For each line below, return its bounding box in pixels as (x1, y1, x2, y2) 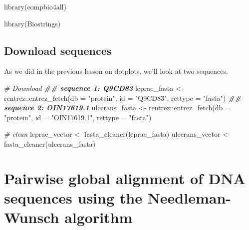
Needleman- (147, 187, 232, 208)
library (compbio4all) (4, 1, 66, 11)
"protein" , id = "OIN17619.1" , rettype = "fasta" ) (4, 112, 152, 122)
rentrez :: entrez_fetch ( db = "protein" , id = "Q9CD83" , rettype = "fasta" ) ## (4, 92, 242, 103)
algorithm (64, 207, 133, 228)
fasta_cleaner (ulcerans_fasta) (4, 138, 96, 149)
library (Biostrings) (4, 18, 61, 28)
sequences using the (4, 187, 142, 208)
